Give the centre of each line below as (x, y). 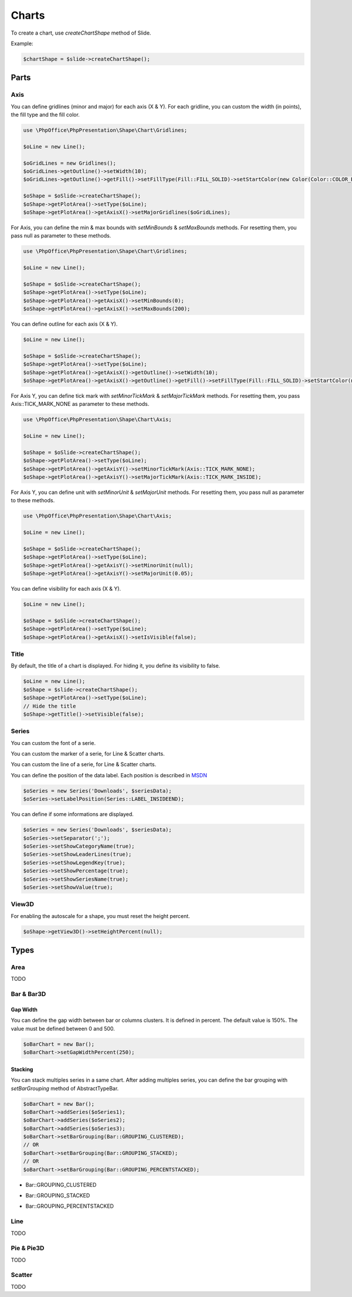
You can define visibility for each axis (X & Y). (66, 589)
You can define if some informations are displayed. (72, 814)
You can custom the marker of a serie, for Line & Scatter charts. (88, 754)
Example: (22, 43)
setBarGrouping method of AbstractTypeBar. (65, 1088)
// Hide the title (50, 706)
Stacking (22, 1069)
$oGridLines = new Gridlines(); (70, 163)
